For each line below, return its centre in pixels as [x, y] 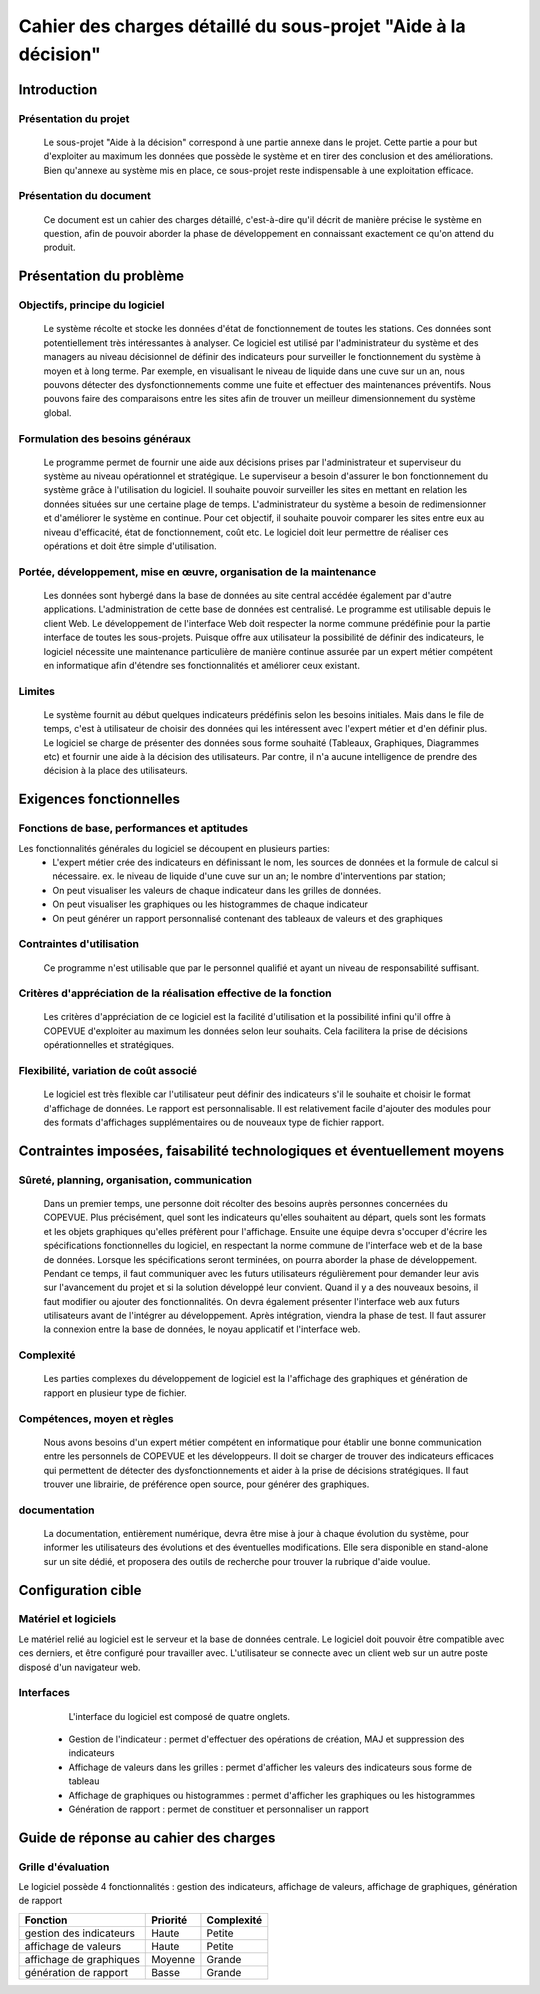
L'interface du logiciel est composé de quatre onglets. [179, 1716]
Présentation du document [85, 196]
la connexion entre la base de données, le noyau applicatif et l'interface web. [202, 1329]
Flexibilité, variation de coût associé [108, 1071]
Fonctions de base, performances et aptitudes [133, 828]
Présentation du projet [74, 118]
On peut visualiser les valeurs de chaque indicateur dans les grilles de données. [217, 890]
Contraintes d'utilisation [79, 944]
